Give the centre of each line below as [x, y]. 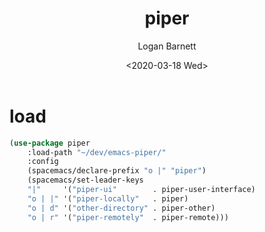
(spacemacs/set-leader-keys [85, 180]
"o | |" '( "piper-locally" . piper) [108, 198]
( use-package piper [50, 143]
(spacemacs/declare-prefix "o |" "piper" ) [117, 171]
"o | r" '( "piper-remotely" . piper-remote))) [128, 217]
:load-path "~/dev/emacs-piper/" [97, 152]
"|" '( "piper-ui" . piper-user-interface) [141, 190]
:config [43, 162]
